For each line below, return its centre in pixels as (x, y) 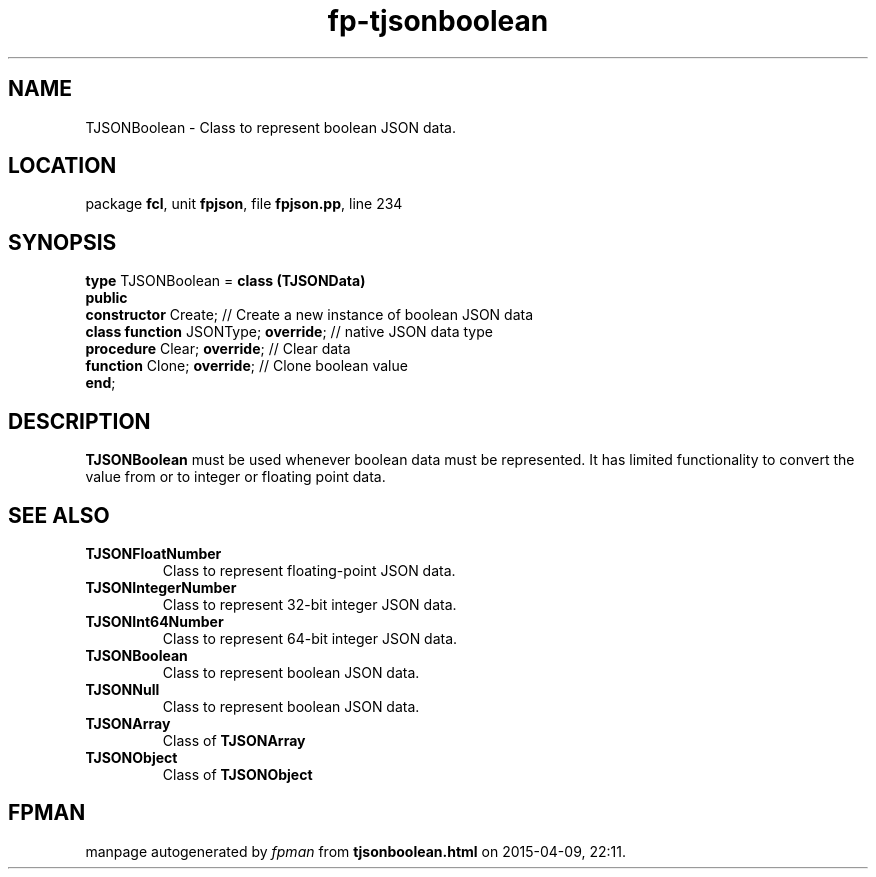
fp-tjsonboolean (438, 21)
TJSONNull (122, 689)
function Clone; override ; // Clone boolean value (246, 366)
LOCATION (62, 166)
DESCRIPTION (79, 421)
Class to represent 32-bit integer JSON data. (309, 604)
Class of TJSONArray (234, 740)
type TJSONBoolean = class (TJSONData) (225, 281)
